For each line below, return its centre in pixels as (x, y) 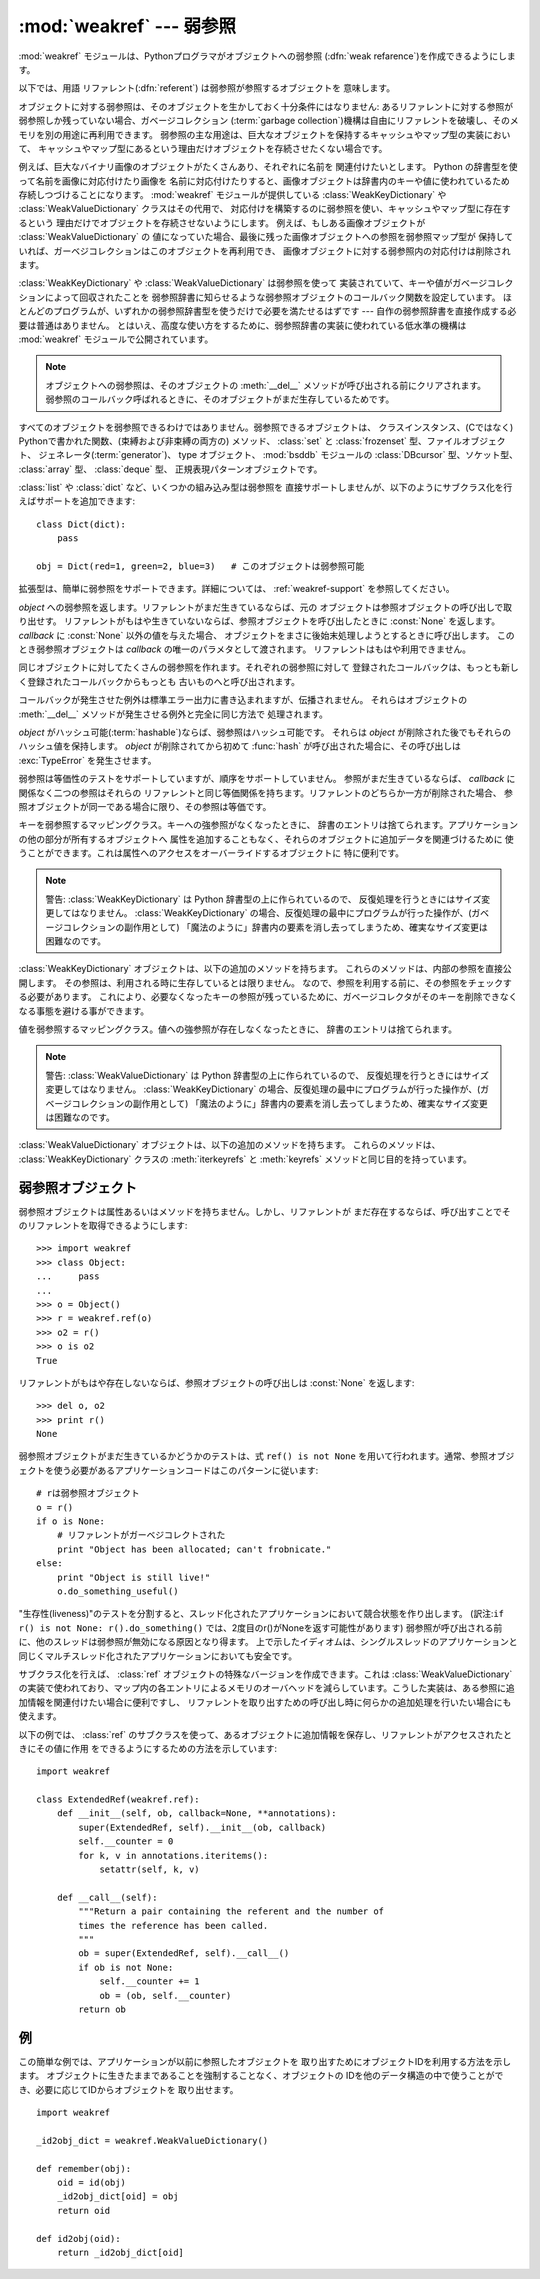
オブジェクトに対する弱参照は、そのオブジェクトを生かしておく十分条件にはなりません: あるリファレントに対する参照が (266, 106)
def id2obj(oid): (78, 2238)
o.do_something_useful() (117, 1591)
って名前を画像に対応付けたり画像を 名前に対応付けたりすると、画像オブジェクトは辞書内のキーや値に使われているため (264, 181)
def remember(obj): (84, 2168)
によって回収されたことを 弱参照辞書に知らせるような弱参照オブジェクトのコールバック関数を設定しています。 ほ (278, 297)
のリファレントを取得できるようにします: (103, 1226)
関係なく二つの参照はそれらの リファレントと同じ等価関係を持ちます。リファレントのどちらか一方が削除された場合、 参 (266, 792)
